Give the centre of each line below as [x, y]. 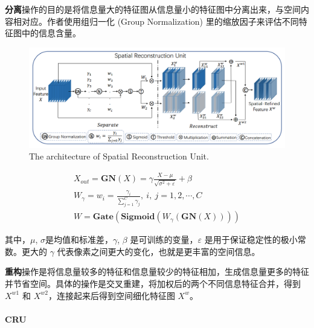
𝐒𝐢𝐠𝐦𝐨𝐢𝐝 [138, 217]
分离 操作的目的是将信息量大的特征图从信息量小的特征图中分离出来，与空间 [153, 9]
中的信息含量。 [51, 33]
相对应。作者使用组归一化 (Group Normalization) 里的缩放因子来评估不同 [156, 21]
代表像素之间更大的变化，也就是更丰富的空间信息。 [159, 251]
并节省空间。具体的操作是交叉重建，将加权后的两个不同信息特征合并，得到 [153, 283]
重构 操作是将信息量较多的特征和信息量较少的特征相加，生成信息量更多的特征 [157, 272]
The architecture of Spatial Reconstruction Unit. [119, 156]
